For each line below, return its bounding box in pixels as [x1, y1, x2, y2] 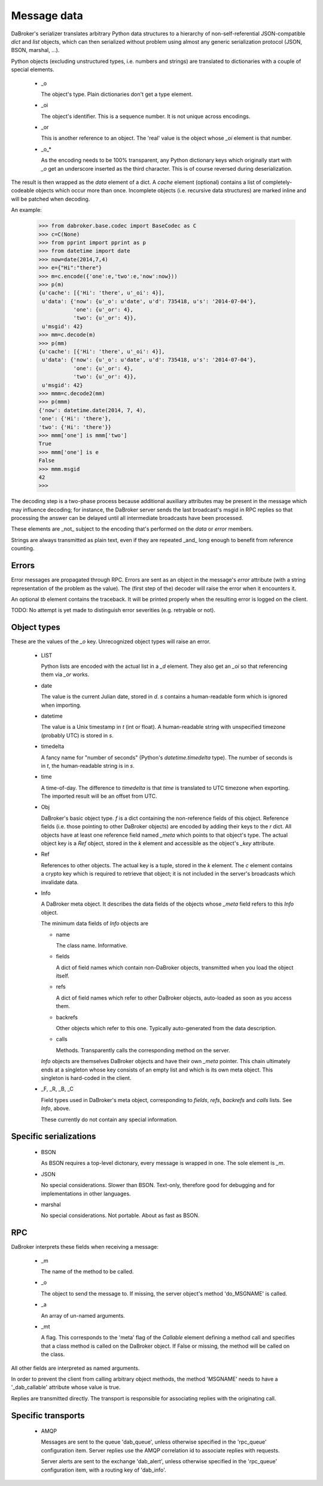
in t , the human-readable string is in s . [41, 762, 135, 769]
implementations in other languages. [41, 1190, 131, 1197]
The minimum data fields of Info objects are [41, 920, 149, 927]
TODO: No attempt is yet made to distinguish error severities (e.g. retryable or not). [11, 607, 215, 614]
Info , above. [41, 1105, 71, 1112]
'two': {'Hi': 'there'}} [38, 423, 112, 431]
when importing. [41, 701, 82, 709]
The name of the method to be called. [41, 1268, 134, 1275]
